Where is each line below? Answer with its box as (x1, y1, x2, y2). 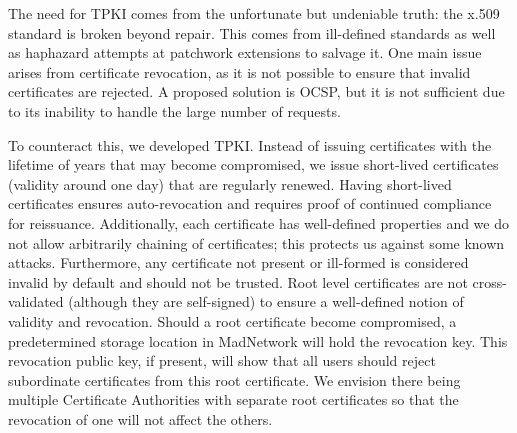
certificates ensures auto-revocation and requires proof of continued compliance (8, 193, 492, 214)
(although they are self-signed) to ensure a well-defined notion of (68, 291, 464, 312)
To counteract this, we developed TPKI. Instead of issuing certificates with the (8, 134, 492, 155)
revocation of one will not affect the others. (8, 408, 273, 429)
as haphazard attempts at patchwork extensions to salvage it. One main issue (8, 42, 482, 63)
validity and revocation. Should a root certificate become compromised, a (8, 310, 457, 331)
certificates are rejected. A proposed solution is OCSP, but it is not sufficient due (8, 81, 505, 102)
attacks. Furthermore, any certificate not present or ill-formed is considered (8, 252, 469, 273)
